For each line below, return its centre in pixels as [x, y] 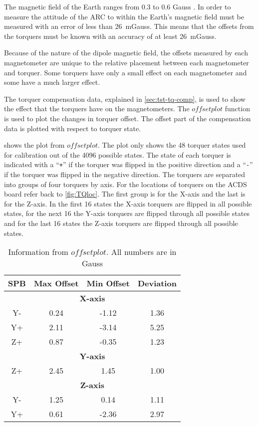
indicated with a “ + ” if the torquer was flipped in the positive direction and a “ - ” [129, 164]
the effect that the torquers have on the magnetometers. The [97, 108]
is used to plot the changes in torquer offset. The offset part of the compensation [128, 118]
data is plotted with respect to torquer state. [73, 128]
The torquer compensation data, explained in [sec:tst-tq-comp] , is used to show [125, 99]
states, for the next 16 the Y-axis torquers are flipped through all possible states [127, 213]
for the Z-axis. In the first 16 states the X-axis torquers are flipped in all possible [128, 203]
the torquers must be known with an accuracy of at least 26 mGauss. [110, 36]
